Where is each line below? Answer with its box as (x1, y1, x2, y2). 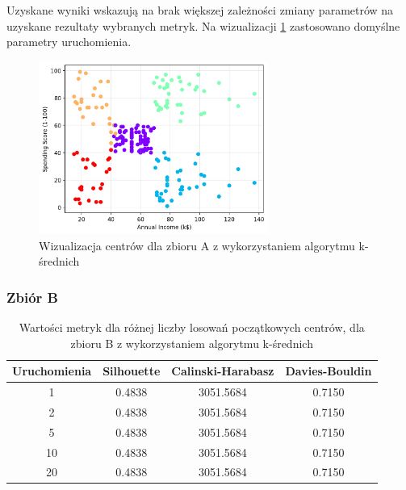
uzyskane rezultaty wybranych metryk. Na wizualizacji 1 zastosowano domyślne (6, 17, 400, 34)
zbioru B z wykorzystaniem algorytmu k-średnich (70, 334, 313, 351)
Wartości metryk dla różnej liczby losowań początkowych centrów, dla (19, 318, 365, 335)
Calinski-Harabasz (171, 362, 274, 379)
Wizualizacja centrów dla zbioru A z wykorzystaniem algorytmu (39, 237, 355, 253)
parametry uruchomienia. (6, 33, 132, 50)
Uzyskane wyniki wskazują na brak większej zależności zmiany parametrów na (6, 2, 394, 18)
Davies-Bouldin (285, 362, 372, 379)
